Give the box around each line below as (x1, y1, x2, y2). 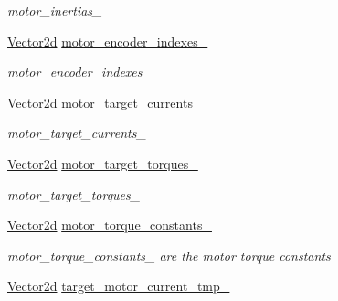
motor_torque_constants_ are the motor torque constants (7, 245, 331, 265)
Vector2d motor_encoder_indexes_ (7, 31, 208, 50)
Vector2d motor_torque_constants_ (7, 215, 212, 234)
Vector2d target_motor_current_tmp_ (7, 276, 230, 296)
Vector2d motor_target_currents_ (7, 92, 203, 111)
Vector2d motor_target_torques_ (7, 153, 198, 172)
